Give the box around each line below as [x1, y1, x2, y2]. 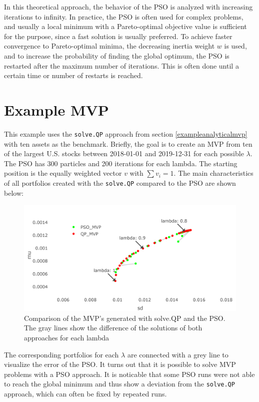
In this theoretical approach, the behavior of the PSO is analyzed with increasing [4, 2, 253, 12]
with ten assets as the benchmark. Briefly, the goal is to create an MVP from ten [4, 138, 252, 149]
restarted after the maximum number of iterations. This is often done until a [4, 60, 239, 71]
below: [4, 187, 23, 198]
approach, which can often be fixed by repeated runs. [4, 388, 167, 398]
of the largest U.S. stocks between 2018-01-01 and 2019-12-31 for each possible [4, 148, 244, 159]
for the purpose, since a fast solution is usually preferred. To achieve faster [4, 31, 232, 41]
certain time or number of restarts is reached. [4, 70, 143, 81]
